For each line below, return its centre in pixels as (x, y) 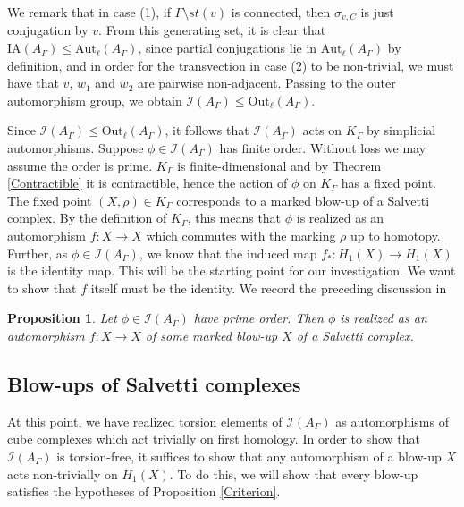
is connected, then (281, 12)
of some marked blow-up (211, 335)
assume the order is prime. (80, 165)
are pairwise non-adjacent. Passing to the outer (266, 83)
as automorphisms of (392, 421)
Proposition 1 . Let (62, 318)
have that (33, 83)
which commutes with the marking (241, 235)
